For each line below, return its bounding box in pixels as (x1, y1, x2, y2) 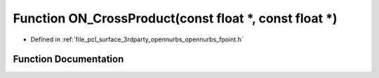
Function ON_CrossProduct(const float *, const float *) (13, 11, 338, 26)
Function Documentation (13, 53, 124, 65)
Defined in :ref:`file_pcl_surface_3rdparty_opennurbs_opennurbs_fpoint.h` (30, 35, 244, 44)
